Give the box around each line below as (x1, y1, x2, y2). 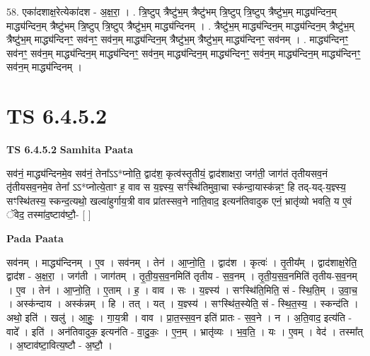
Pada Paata (6, 231, 64, 246)
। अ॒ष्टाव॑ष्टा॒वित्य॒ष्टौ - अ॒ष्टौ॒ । (6, 338, 113, 352)
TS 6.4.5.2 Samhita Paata (6, 142, 134, 157)
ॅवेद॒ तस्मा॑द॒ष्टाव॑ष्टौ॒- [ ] (6, 207, 91, 222)
